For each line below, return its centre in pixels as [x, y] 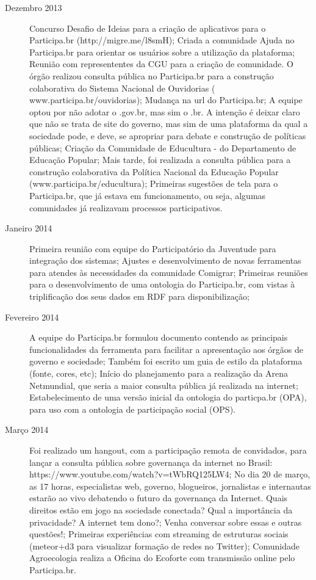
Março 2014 [27, 430]
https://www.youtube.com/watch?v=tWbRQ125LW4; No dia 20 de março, [170, 474]
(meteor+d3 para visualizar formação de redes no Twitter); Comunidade [164, 546]
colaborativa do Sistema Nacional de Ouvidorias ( [122, 88]
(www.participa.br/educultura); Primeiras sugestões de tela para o [154, 183]
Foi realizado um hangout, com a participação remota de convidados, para [168, 450]
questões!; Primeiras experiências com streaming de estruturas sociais [159, 534]
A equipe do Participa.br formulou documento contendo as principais [159, 337]
